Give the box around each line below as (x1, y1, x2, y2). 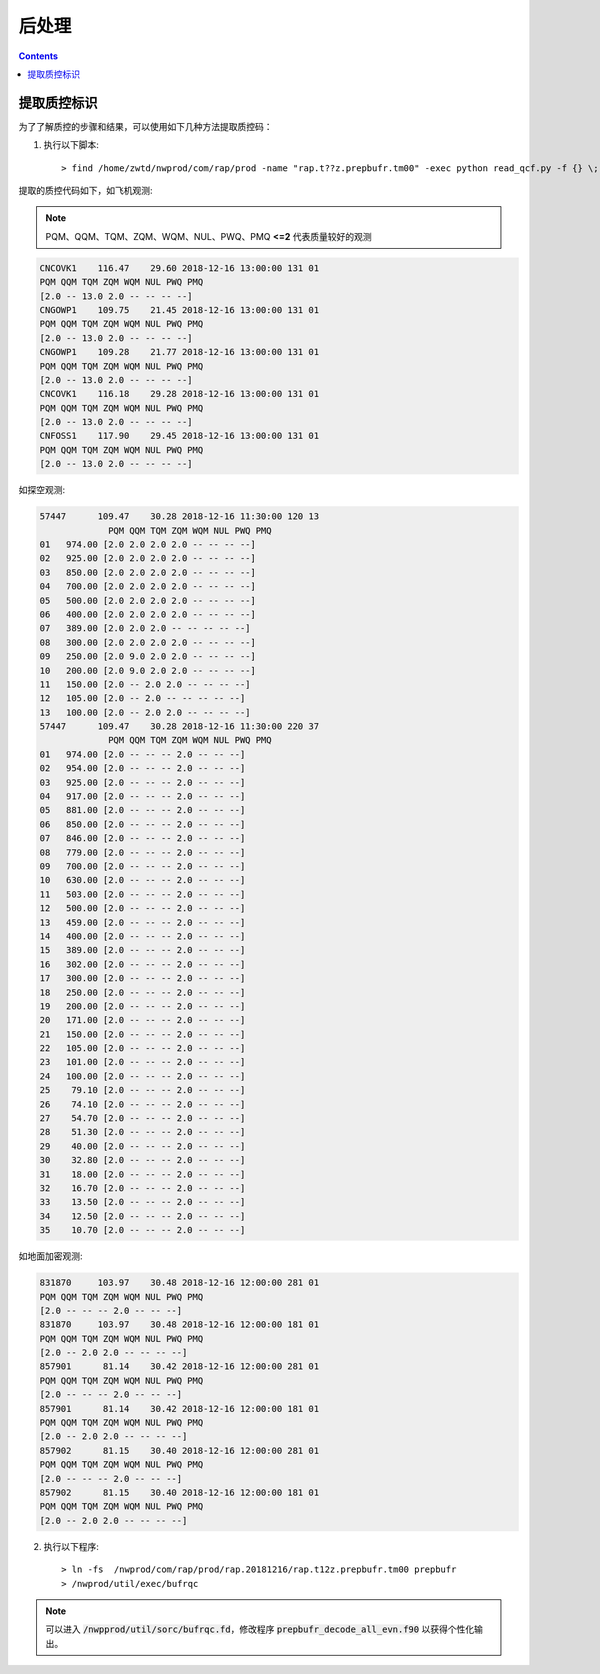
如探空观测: (18, 484, 66, 496)
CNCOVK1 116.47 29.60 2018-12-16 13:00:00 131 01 (39, 262, 320, 274)
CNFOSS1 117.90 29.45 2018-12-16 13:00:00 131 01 (39, 430, 320, 442)
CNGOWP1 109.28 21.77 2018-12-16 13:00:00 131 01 (39, 346, 320, 358)
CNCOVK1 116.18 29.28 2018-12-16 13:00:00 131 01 (39, 388, 320, 400)
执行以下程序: (43, 1540, 100, 1552)
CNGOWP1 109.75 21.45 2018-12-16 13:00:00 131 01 (39, 304, 320, 315)
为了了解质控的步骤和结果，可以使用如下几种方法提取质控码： (18, 120, 273, 132)
